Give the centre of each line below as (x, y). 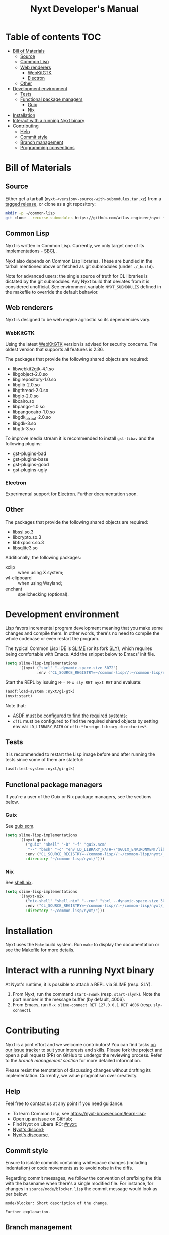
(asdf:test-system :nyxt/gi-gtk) (40, 769)
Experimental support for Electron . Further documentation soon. (72, 494)
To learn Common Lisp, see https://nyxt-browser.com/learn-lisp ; (79, 1114)
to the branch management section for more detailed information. (73, 1061)
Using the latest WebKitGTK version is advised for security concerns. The (81, 344)
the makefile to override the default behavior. (52, 292)
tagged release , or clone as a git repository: (51, 204)
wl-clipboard (18, 578)
